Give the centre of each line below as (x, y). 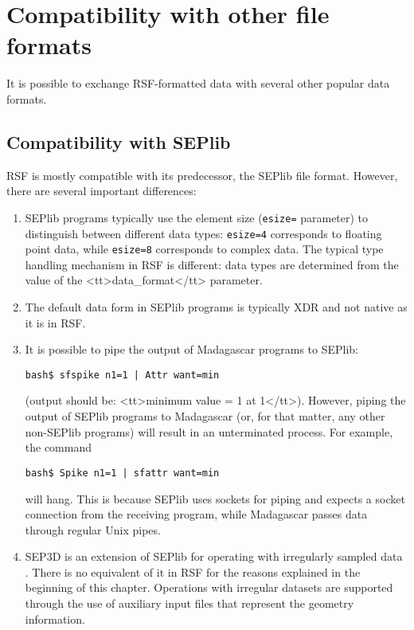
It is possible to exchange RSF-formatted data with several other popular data (198, 83)
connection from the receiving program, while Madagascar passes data (196, 514)
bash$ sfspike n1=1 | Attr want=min (122, 375)
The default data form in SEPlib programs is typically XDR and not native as (216, 307)
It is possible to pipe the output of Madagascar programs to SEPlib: (192, 349)
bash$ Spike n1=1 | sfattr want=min (122, 473)
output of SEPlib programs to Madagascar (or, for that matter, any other (205, 416)
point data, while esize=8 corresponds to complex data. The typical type (204, 249)
